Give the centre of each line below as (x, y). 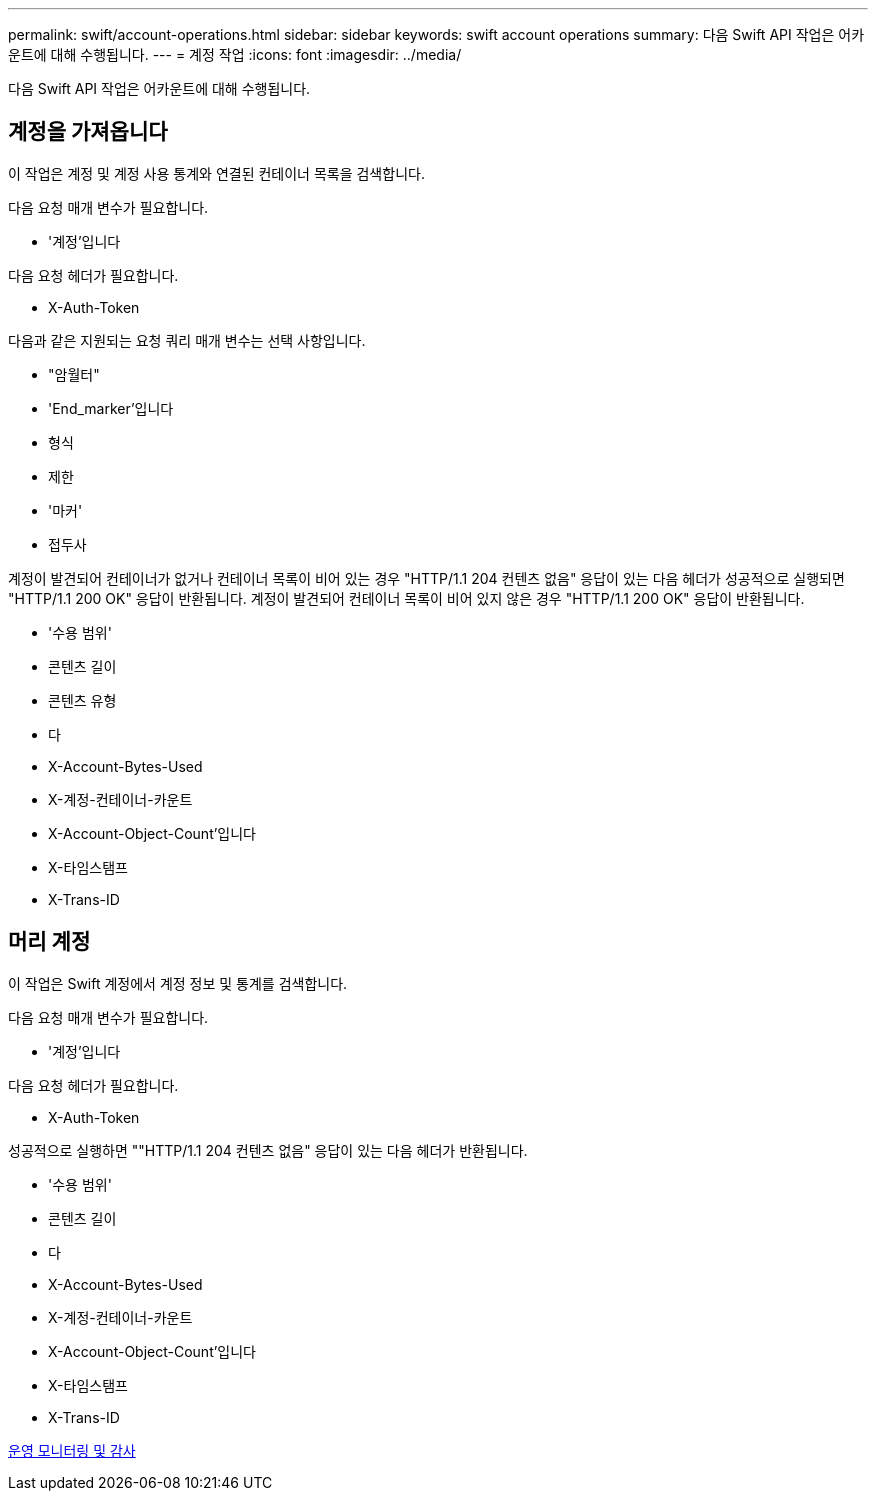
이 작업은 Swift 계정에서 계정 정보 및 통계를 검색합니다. (178, 983)
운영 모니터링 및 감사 (72, 1450)
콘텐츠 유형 (82, 700)
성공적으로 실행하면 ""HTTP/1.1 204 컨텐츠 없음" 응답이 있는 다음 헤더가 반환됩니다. (268, 1150)
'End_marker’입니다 (111, 408)
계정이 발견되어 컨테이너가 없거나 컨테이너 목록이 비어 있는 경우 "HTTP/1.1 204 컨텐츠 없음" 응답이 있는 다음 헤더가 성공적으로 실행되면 (426, 578)
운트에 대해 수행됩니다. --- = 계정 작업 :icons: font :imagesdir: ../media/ (235, 54)
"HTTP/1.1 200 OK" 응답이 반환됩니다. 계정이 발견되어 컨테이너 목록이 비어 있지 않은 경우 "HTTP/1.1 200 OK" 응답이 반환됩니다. (406, 598)
